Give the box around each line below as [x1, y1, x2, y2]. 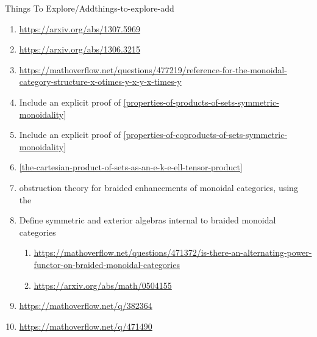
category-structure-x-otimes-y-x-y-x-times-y [19, 75, 182, 88]
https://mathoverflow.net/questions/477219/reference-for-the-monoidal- [19, 63, 287, 76]
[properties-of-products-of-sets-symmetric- [123, 95, 279, 108]
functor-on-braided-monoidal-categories [34, 258, 180, 270]
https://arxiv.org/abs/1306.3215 [19, 43, 141, 56]
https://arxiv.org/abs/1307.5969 [19, 22, 141, 35]
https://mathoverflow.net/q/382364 [19, 299, 152, 312]
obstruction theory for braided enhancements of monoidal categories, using [19, 181, 298, 194]
